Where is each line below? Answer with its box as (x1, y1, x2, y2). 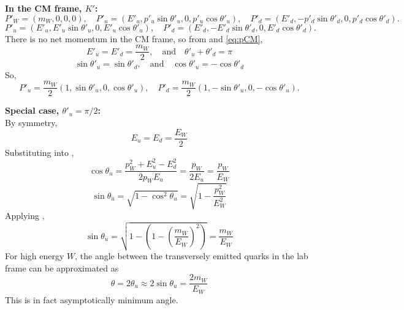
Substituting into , (5, 146, 74, 158)
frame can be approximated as (5, 261, 119, 274)
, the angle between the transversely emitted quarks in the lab (75, 249, 308, 262)
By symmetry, (5, 116, 58, 128)
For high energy (5, 249, 64, 262)
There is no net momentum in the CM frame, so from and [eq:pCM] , (5, 32, 263, 45)
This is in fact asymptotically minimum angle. (5, 293, 178, 306)
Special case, (5, 104, 59, 117)
